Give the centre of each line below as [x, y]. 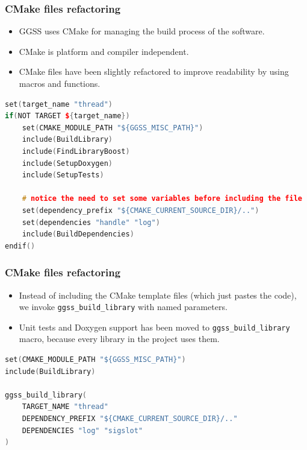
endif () [20, 246]
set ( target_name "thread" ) [59, 104]
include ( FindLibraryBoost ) [76, 151]
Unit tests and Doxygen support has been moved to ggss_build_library [154, 327]
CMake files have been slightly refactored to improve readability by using [154, 71]
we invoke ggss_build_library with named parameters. [123, 307]
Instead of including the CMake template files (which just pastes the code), [158, 295]
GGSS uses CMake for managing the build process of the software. [142, 31]
